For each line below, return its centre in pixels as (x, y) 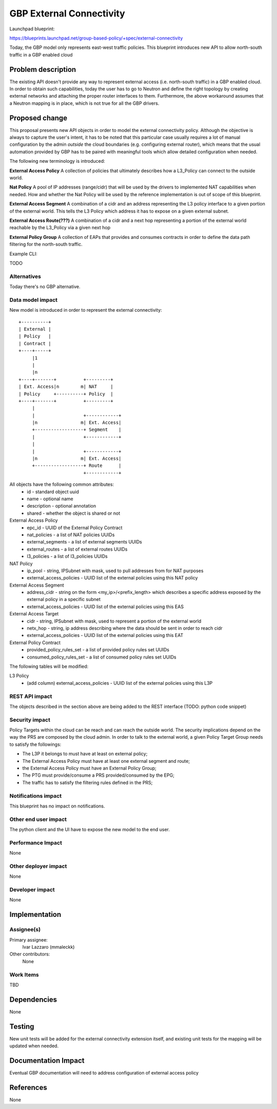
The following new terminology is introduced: (57, 161)
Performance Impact (36, 842)
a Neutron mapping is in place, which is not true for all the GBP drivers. (84, 103)
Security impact (30, 720)
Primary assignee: (29, 939)
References (28, 1087)
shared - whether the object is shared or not (74, 513)
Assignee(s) (25, 930)
